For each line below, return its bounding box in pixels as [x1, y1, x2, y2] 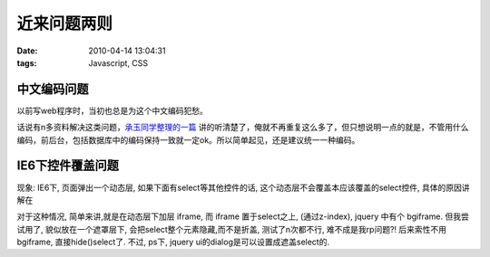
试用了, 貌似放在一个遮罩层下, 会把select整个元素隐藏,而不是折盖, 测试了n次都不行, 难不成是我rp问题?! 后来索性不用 [16, 224, 447, 234]
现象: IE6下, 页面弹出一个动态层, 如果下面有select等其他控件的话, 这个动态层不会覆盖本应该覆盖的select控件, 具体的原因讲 [16, 182, 471, 193]
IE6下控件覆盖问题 [16, 158, 120, 174]
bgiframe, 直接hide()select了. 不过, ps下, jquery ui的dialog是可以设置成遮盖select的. [16, 236, 330, 248]
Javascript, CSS [88, 57, 149, 68]
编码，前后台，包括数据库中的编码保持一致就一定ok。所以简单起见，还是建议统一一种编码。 [16, 134, 360, 145]
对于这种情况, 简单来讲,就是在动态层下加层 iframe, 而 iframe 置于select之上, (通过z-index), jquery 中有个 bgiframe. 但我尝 [16, 211, 469, 222]
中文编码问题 [16, 81, 89, 97]
